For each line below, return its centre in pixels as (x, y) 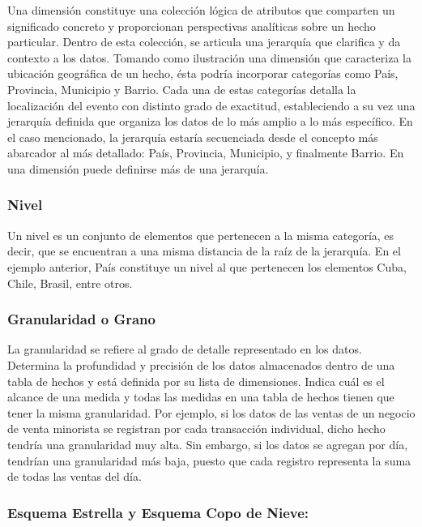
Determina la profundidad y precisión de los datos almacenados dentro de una (201, 364)
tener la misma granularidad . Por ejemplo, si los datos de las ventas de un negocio (211, 412)
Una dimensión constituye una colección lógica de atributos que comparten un (201, 10)
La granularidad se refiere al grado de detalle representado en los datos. (185, 349)
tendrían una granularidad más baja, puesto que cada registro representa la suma (209, 460)
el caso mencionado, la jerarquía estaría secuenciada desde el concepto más (193, 137)
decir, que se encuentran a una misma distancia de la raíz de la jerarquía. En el (204, 251)
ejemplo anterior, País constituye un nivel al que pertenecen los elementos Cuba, (207, 266)
